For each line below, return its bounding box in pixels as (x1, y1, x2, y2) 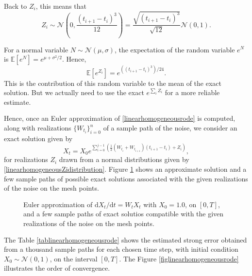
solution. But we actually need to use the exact (4, 87, 144, 97)
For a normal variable (4, 44, 68, 54)
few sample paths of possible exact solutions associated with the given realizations (4, 173, 248, 183)
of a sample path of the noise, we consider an (103, 123, 237, 133)
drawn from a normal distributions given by (59, 154, 189, 164)
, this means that (35, 1, 87, 11)
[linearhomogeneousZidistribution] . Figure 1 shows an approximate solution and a (4, 163, 247, 174)
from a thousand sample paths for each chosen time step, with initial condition (4, 244, 238, 254)
